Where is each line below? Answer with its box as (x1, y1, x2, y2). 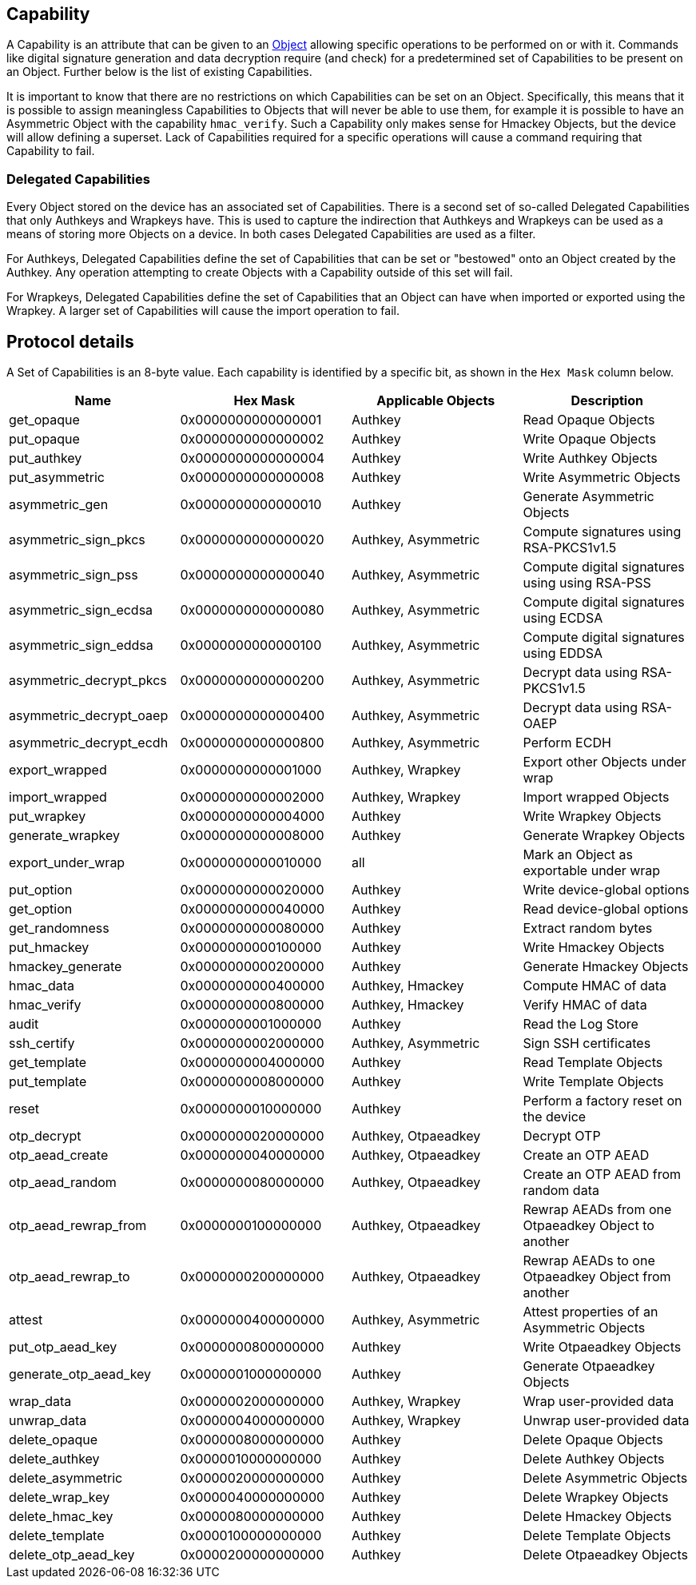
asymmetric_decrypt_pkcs (9, 672, 167, 689)
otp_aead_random (9, 1174, 117, 1191)
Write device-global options (523, 882, 690, 898)
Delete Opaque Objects (523, 1432, 663, 1448)
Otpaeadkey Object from (523, 1268, 671, 1285)
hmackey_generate (9, 958, 122, 975)
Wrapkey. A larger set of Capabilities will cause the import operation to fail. (6, 304, 400, 318)
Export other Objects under (523, 754, 686, 771)
